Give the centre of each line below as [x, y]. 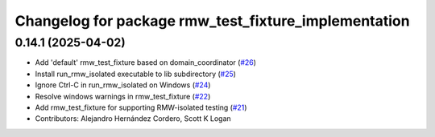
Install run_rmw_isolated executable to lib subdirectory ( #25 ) [136, 74]
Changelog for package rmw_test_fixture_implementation [212, 21]
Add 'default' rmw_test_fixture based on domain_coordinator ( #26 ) [146, 62]
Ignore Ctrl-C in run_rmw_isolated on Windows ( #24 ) [123, 85]
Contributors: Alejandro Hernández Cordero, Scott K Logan [133, 119]
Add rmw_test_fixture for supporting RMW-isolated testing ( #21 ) [141, 107]
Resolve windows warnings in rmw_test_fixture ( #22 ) [123, 96]
